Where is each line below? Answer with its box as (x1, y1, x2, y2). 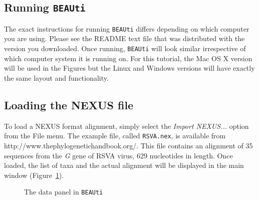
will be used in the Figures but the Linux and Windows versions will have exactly (4, 63, 255, 73)
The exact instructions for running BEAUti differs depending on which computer (4, 23, 249, 34)
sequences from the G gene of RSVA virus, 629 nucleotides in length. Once (4, 150, 233, 160)
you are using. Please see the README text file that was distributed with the (4, 33, 245, 44)
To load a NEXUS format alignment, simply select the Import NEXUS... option (4, 120, 249, 131)
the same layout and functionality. (4, 72, 109, 83)
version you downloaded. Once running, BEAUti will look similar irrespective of (4, 43, 246, 54)
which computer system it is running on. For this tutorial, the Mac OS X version (4, 53, 252, 63)
